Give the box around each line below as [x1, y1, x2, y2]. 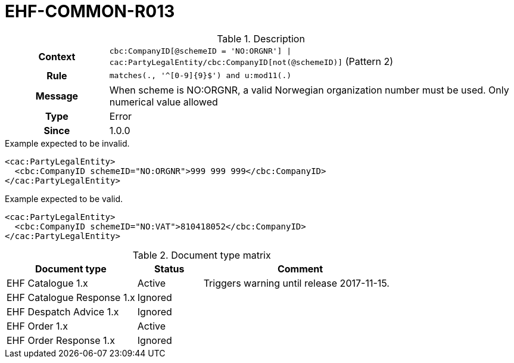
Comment [277, 262, 323, 275]
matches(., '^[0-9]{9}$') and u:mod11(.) [109, 71, 292, 80]
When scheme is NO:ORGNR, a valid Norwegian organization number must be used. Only [109, 83, 509, 96]
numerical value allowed [109, 95, 218, 108]
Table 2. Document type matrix [132, 249, 271, 261]
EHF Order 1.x [7, 319, 68, 332]
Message [35, 89, 79, 102]
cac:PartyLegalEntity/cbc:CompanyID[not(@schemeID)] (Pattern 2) [109, 55, 394, 67]
